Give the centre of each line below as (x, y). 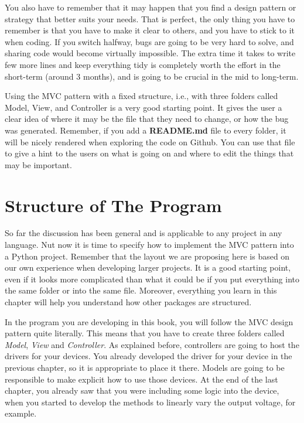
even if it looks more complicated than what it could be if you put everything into (152, 279)
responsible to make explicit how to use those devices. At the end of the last (141, 379)
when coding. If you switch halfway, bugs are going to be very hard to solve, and (149, 41)
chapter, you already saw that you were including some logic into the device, (142, 390)
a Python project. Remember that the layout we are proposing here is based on (147, 256)
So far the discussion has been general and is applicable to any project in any (144, 233)
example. (21, 413)
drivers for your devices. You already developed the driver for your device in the (148, 356)
